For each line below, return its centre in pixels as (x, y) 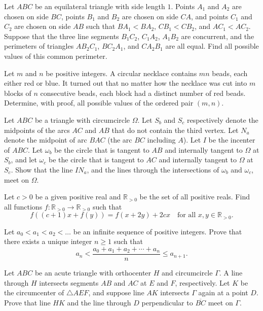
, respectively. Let (202, 282)
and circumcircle (187, 272)
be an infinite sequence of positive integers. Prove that (158, 231)
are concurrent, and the (218, 36)
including (161, 140)
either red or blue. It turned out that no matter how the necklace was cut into (126, 83)
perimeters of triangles (39, 46)
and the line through (99, 302)
